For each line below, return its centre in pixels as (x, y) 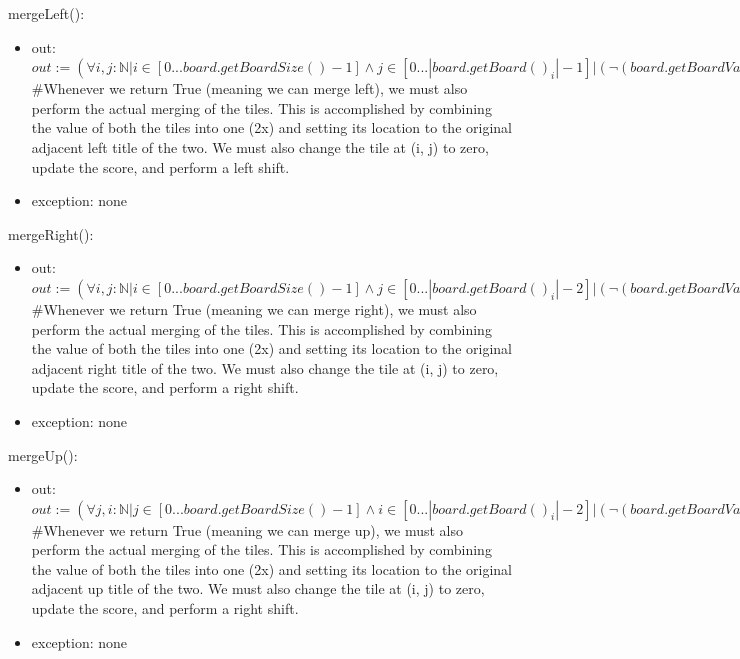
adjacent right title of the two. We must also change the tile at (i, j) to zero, (265, 367)
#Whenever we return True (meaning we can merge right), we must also (254, 308)
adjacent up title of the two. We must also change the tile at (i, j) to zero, (258, 588)
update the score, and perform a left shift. (160, 166)
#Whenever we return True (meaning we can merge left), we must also (249, 88)
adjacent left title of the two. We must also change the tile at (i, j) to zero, (260, 146)
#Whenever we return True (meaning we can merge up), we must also (247, 529)
